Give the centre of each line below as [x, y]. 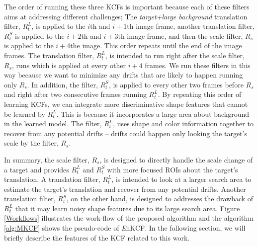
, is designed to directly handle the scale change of [176, 159]
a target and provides [37, 169]
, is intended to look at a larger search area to [181, 179]
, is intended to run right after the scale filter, [175, 55]
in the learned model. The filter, [53, 123]
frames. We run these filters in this [198, 65]
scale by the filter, [31, 143]
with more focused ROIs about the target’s [172, 169]
